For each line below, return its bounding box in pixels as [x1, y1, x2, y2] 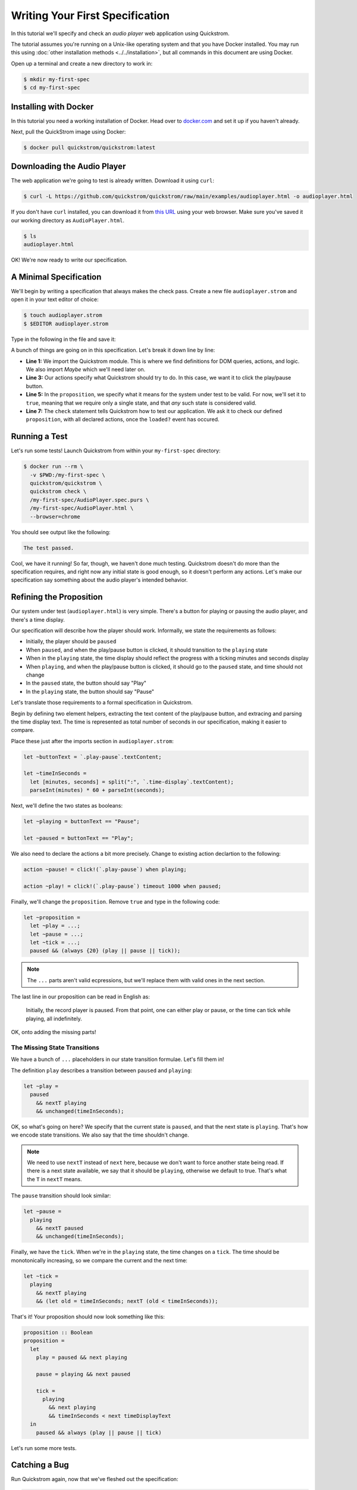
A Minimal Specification [11, 272, 102, 282]
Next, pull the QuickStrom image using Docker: [11, 128, 126, 135]
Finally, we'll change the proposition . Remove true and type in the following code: [11, 898, 220, 905]
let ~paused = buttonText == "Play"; [23, 835, 134, 842]
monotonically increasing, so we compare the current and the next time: [11, 1256, 187, 1264]
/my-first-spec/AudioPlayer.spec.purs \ [30, 496, 149, 503]
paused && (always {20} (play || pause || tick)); [30, 948, 181, 954]
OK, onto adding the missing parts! [11, 1029, 96, 1036]
